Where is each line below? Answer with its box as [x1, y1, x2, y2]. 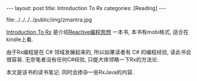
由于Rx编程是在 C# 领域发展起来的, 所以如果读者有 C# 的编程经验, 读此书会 [6, 49, 192, 55]
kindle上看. [6, 36, 34, 43]
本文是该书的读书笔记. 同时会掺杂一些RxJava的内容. [6, 68, 134, 76]
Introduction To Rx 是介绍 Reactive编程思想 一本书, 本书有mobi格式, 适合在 [6, 29, 189, 35]
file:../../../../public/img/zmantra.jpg [6, 16, 92, 23]
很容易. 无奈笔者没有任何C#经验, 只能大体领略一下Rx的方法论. [6, 56, 159, 63]
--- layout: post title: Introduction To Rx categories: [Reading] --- [6, 5, 166, 11]
